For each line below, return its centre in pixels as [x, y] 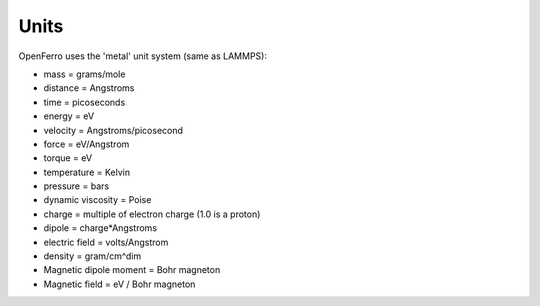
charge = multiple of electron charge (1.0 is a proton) [152, 214]
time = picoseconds [84, 102]
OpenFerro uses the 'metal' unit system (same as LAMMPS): [142, 56]
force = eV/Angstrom [86, 144]
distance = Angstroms [89, 88]
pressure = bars [76, 186]
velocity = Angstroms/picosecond [113, 130]
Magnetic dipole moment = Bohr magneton [132, 270]
